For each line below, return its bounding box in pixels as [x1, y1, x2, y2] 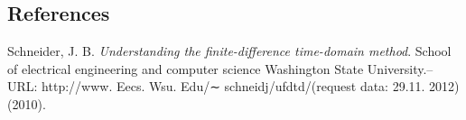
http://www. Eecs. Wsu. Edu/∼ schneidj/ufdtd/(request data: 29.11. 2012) [42, 77, 460, 96]
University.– [367, 59, 433, 78]
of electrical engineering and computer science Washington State [7, 59, 364, 78]
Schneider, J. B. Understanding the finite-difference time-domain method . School [7, 42, 452, 60]
